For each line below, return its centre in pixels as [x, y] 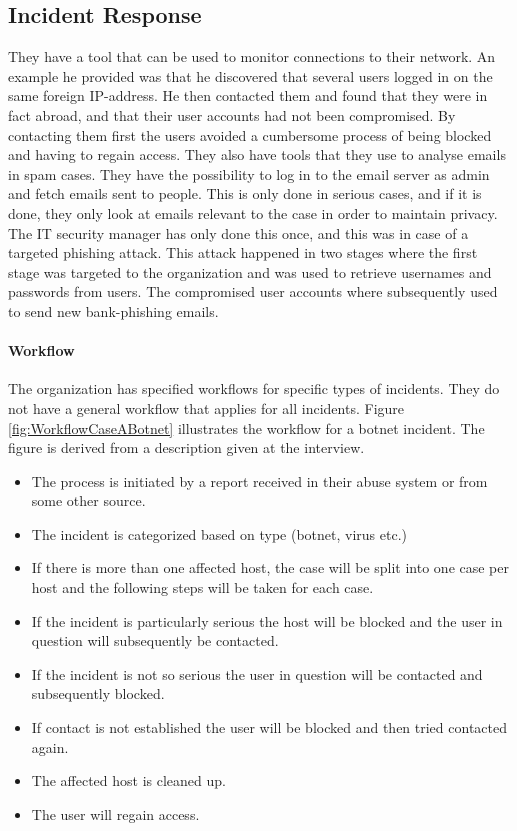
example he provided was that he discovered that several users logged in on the [250, 75]
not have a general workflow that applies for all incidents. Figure [206, 407]
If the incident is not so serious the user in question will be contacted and [257, 673]
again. [50, 746]
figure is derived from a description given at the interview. [186, 447]
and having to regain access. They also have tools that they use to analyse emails [257, 154]
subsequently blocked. [98, 693]
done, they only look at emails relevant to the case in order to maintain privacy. [253, 212]
